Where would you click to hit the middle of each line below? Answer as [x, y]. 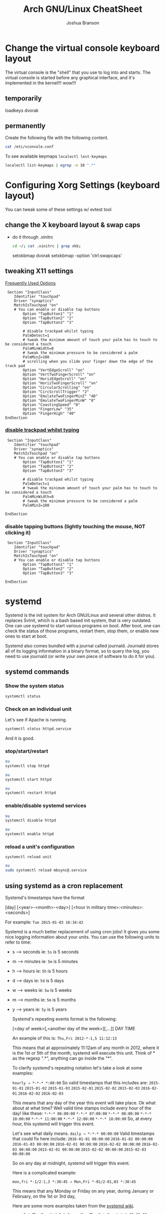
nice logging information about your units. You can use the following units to [82, 937]
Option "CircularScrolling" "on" [57, 387]
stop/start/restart [27, 751]
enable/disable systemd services [46, 806]
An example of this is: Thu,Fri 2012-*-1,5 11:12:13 [65, 1038]
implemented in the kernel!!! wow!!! [41, 83]
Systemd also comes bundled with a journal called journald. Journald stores [82, 646]
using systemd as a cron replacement [64, 885]
